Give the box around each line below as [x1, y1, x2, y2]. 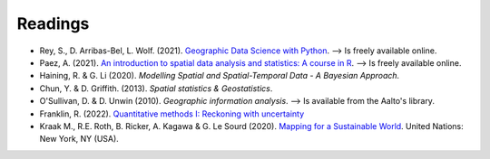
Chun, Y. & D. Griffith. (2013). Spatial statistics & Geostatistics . [39, 82, 273, 94]
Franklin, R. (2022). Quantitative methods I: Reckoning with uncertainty [39, 108, 305, 119]
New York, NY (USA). [39, 134, 120, 145]
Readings [16, 14, 90, 33]
